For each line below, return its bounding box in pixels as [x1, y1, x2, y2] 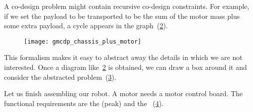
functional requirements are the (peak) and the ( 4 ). [4, 98, 164, 108]
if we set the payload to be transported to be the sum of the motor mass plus [4, 10, 240, 21]
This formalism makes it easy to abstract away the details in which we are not [4, 52, 243, 62]
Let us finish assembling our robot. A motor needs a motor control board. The [4, 88, 243, 99]
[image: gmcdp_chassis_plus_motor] [24, 38, 142, 45]
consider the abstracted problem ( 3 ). [4, 71, 116, 82]
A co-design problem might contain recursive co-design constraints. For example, [4, 1, 250, 11]
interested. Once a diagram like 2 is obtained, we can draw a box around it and [4, 62, 247, 72]
